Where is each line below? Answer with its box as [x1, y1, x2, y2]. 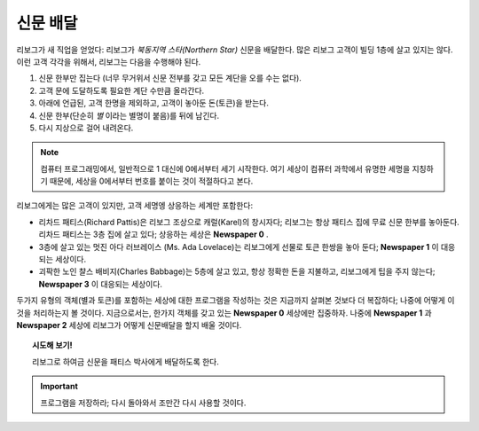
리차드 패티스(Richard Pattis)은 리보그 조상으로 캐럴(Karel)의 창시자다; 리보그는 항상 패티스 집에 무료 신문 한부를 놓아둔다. [38, 216, 460, 227]
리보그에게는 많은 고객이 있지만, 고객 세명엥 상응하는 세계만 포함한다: [16, 200, 253, 211]
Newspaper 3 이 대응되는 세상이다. [38, 278, 163, 289]
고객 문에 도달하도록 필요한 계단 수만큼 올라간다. [38, 85, 205, 96]
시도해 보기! [32, 340, 73, 350]
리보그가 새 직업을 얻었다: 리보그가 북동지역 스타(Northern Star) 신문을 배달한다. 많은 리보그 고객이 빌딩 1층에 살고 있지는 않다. [16, 44, 453, 55]
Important [40, 381, 79, 392]
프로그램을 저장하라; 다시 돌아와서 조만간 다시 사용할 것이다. [40, 397, 247, 408]
